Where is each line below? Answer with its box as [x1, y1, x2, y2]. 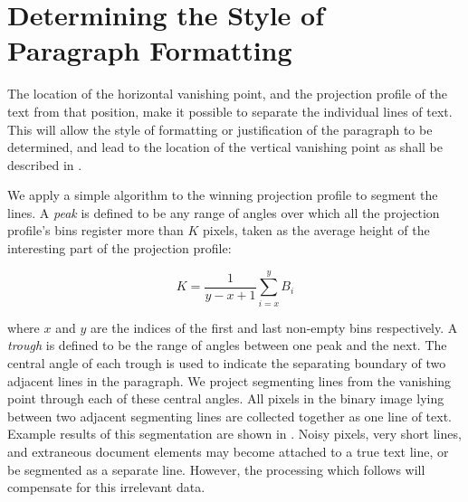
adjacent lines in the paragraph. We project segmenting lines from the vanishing [7, 371, 452, 390]
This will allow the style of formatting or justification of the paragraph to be [7, 119, 433, 138]
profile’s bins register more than [7, 221, 184, 240]
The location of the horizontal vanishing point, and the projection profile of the [7, 84, 447, 103]
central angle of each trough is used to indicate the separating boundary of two [7, 353, 446, 372]
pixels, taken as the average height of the [203, 221, 430, 240]
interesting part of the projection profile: [7, 239, 232, 258]
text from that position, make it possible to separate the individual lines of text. [7, 101, 453, 120]
